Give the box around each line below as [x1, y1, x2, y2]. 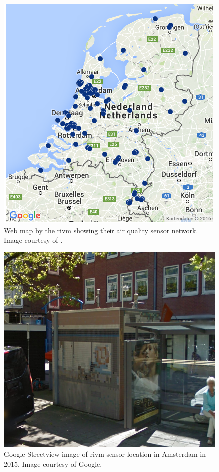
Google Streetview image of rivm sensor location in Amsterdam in [4, 449, 206, 459]
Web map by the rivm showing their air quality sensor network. [4, 225, 198, 235]
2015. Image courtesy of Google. [4, 458, 102, 469]
